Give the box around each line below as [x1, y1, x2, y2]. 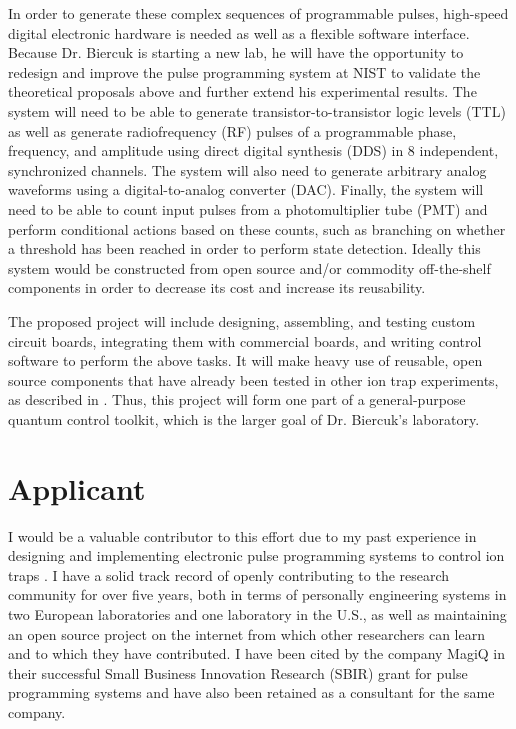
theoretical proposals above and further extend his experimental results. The [8, 81, 477, 102]
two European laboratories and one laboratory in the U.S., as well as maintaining [8, 603, 507, 624]
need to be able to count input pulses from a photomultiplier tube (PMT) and [8, 198, 488, 219]
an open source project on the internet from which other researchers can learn [8, 623, 485, 644]
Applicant [8, 467, 146, 508]
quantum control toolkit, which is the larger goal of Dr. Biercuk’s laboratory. [8, 408, 480, 429]
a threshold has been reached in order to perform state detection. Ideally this [8, 238, 481, 259]
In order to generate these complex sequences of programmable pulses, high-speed [8, 3, 509, 23]
